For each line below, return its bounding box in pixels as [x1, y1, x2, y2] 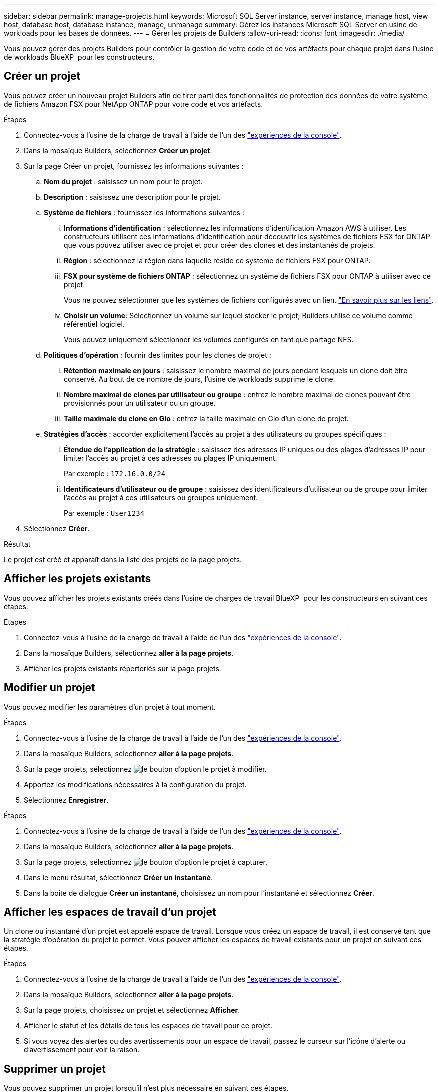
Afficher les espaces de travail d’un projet [4, 905, 216, 918]
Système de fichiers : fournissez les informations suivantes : [44, 208, 244, 217]
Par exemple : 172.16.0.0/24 [64, 469, 166, 478]
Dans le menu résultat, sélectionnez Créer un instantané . [24, 873, 213, 882]
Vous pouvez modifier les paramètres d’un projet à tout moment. [4, 702, 216, 711]
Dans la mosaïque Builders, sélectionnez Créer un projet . [24, 146, 212, 155]
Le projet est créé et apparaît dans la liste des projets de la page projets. [4, 555, 242, 564]
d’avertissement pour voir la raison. [24, 1045, 140, 1054]
